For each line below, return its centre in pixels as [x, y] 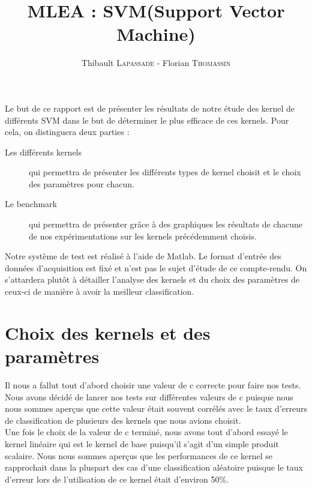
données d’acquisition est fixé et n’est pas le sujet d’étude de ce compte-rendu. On [156, 267]
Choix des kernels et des [108, 332]
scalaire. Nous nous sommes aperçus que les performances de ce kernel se [139, 455]
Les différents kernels [43, 152]
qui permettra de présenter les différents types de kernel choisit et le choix [165, 172]
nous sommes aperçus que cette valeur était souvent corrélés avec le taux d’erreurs [156, 408]
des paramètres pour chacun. [82, 183]
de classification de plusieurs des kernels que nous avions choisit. [123, 420]
